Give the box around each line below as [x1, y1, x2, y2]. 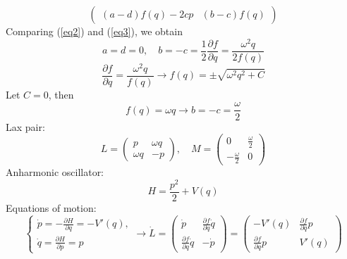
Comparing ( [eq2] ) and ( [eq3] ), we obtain [6, 24, 183, 38]
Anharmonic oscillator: [6, 164, 104, 179]
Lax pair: [6, 119, 45, 134]
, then [48, 87, 74, 101]
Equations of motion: [6, 200, 97, 215]
